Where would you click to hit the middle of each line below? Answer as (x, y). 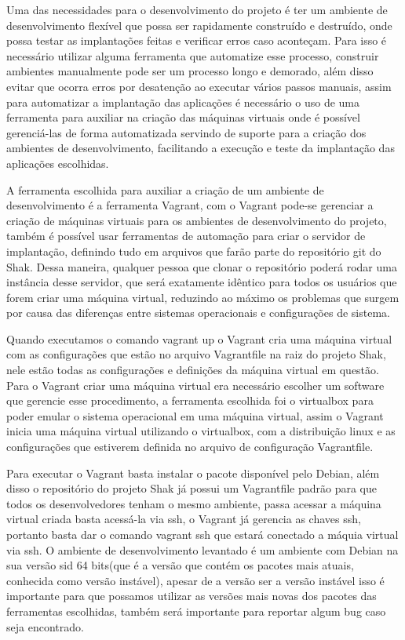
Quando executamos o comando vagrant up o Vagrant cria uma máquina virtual (199, 338)
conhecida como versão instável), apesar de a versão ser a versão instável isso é (195, 580)
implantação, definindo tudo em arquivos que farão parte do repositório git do (194, 251)
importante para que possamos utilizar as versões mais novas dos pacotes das (192, 596)
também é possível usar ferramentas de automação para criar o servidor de (186, 236)
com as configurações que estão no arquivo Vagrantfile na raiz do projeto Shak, (196, 354)
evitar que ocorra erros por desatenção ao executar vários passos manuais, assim (199, 86)
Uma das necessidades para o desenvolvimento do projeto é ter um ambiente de (197, 9)
